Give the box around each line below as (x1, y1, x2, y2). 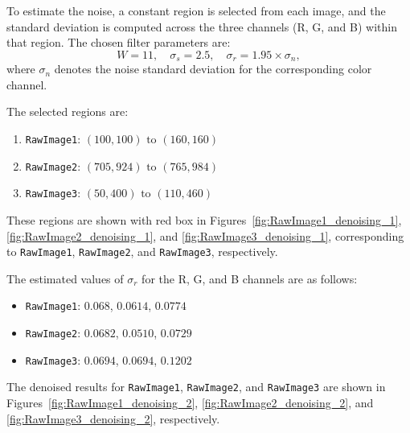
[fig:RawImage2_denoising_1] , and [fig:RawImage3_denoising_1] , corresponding (6, 227, 404, 244)
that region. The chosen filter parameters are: (6, 34, 231, 51)
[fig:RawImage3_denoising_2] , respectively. (6, 410, 220, 427)
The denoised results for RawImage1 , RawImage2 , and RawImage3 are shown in (6, 378, 386, 395)
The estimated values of (6, 270, 124, 287)
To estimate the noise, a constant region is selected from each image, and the (6, 2, 386, 19)
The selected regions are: (6, 103, 129, 120)
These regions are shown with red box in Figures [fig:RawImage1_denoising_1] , (6, 211, 402, 228)
